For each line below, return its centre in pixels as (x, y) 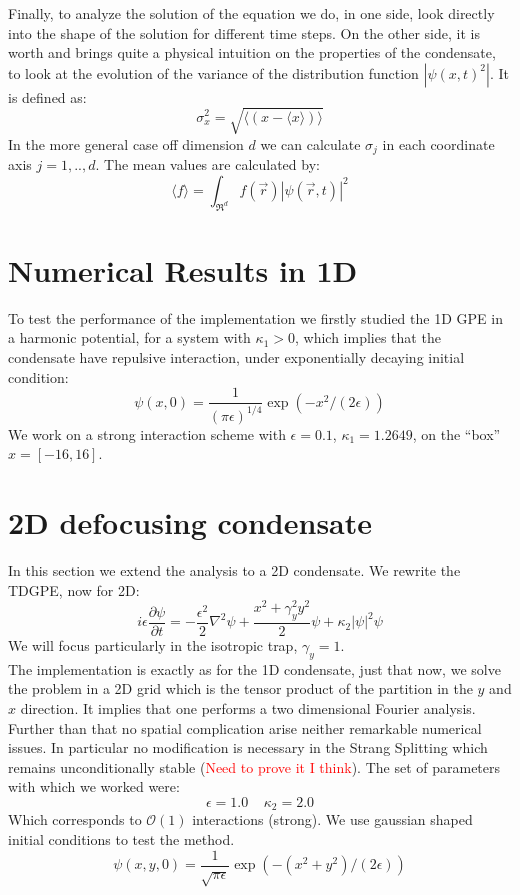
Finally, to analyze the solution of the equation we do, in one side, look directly (251, 13)
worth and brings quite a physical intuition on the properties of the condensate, (252, 52)
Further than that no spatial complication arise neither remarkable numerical (245, 727)
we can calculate (310, 143)
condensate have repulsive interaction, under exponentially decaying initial (236, 357)
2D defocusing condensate (190, 522)
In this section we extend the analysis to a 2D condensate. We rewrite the (234, 569)
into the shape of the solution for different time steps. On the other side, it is (244, 32)
